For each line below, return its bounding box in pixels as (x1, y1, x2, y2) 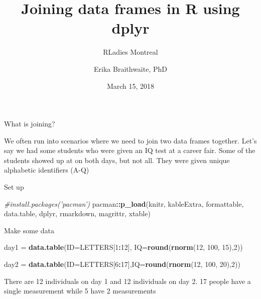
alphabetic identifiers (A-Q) (4, 165, 89, 175)
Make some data (4, 225, 55, 235)
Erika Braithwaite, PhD (94, 63, 167, 74)
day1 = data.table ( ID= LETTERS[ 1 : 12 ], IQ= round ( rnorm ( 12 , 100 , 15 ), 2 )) (4, 242, 243, 252)
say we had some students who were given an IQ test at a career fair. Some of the (4, 145, 255, 156)
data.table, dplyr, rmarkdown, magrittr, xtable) (4, 208, 151, 219)
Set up (4, 182, 24, 192)
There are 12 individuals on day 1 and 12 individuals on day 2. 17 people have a (4, 275, 251, 286)
